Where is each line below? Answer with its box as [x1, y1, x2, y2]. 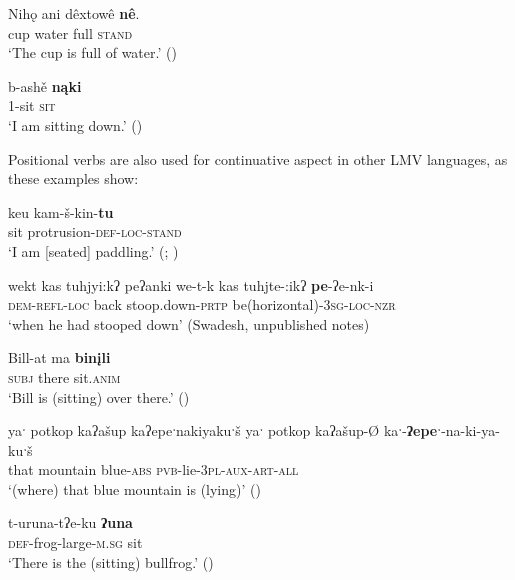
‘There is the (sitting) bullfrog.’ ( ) [8, 551, 214, 572]
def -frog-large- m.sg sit [8, 532, 143, 553]
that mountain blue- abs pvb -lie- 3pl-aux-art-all [8, 459, 299, 480]
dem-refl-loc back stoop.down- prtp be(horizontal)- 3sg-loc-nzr [8, 294, 396, 315]
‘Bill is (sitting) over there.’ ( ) [8, 386, 190, 407]
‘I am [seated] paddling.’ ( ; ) [8, 240, 179, 261]
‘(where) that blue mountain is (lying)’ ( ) [8, 478, 261, 499]
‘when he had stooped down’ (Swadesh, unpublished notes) [8, 313, 370, 334]
